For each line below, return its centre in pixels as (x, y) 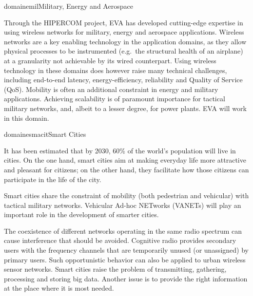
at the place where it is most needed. (59, 288)
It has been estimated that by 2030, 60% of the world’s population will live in (120, 150)
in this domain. (27, 118)
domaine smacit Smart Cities (45, 134)
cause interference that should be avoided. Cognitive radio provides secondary (120, 240)
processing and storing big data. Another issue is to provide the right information (126, 278)
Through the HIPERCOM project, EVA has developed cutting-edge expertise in (124, 22)
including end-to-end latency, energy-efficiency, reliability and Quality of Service (123, 80)
